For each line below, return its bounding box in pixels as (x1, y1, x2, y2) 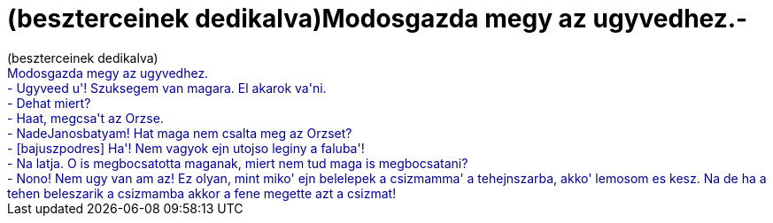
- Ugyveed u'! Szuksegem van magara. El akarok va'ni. (7, 80, 327, 96)
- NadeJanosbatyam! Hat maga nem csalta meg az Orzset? (7, 125, 352, 141)
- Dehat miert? (7, 95, 91, 111)
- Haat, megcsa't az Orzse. (7, 110, 164, 126)
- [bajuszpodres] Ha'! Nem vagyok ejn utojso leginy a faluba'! (7, 140, 365, 156)
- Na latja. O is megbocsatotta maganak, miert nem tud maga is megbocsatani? (7, 155, 468, 171)
